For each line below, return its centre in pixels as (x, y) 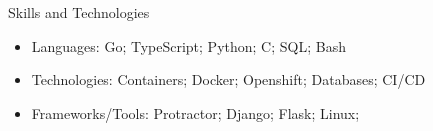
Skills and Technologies (79, 12)
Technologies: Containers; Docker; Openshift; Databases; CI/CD (228, 79)
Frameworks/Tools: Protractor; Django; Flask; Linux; (195, 112)
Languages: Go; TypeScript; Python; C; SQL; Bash (188, 45)
